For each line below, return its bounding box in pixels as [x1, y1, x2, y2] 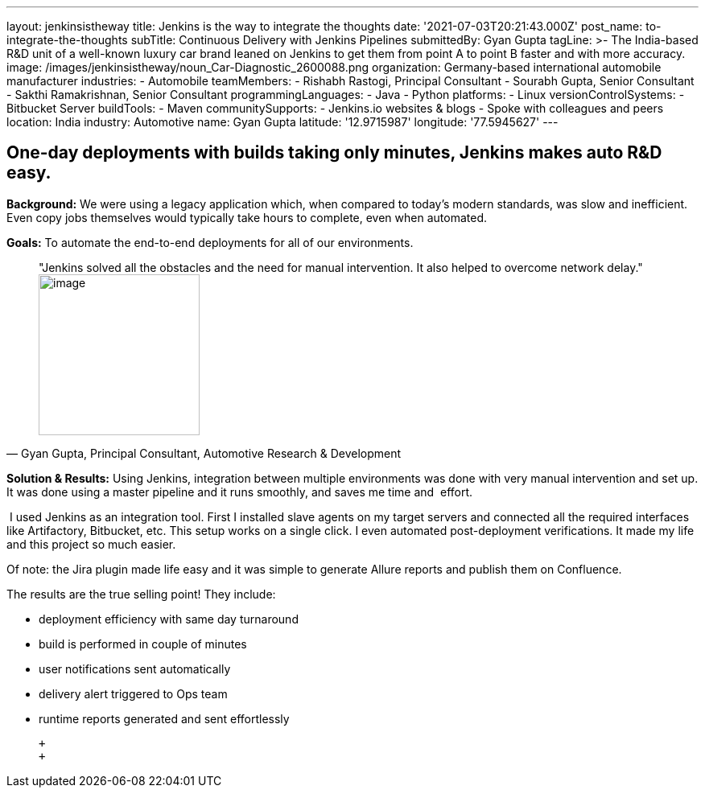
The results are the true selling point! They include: [6, 586, 276, 601]
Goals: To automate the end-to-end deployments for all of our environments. [6, 235, 414, 249]
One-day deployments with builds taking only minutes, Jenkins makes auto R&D [6, 142, 662, 163]
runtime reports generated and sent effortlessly [39, 711, 290, 726]
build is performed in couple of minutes [39, 636, 247, 651]
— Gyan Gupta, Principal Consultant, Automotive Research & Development [6, 446, 402, 460]
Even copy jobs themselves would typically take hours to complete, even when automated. [6, 210, 487, 224]
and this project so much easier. [6, 537, 176, 551]
